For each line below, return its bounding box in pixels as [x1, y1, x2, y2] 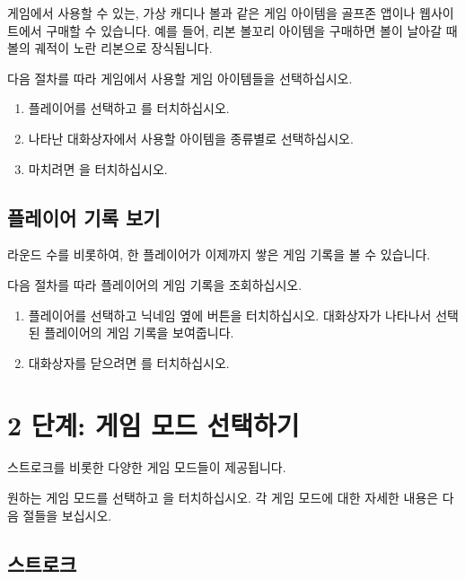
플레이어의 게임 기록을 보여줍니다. [44, 323, 234, 342]
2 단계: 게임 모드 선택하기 [7, 406, 300, 443]
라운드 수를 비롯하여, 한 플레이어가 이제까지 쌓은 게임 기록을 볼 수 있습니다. [7, 245, 431, 264]
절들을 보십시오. [22, 505, 112, 524]
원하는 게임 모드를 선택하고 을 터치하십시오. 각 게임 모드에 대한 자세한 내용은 [7, 488, 439, 507]
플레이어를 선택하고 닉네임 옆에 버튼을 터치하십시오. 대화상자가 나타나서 [28, 305, 432, 324]
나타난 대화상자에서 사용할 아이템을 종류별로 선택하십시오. [28, 128, 354, 147]
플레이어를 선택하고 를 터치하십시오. [28, 99, 230, 118]
